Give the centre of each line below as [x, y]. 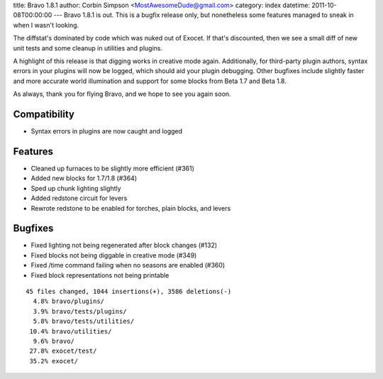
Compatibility [44, 114]
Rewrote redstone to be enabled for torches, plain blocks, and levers [131, 208]
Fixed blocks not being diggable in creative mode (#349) [114, 255]
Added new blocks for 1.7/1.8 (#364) [84, 178]
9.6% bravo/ [54, 341]
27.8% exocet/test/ [63, 351]
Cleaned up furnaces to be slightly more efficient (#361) [113, 168]
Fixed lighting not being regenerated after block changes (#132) [124, 246]
